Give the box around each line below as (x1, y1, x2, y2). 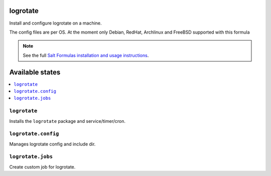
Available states (9, 68, 61, 76)
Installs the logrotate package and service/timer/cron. (9, 118, 125, 124)
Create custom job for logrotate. (9, 163, 76, 170)
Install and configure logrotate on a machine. (9, 20, 102, 26)
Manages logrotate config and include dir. (9, 141, 96, 147)
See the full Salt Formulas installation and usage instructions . (23, 52, 149, 58)
